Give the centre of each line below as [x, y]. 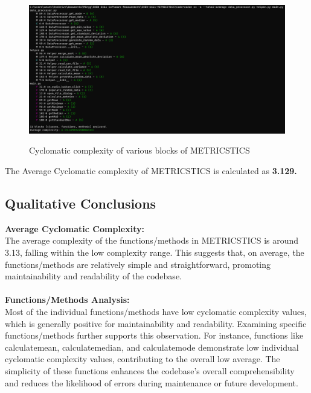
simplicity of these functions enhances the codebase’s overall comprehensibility [150, 370]
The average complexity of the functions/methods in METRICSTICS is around [152, 240]
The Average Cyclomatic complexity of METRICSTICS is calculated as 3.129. [151, 171]
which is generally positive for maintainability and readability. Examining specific [156, 323]
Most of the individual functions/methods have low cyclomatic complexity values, [156, 311]
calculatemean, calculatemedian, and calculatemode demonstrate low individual [152, 347]
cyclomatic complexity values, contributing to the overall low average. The [143, 359]
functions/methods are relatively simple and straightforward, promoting [138, 264]
